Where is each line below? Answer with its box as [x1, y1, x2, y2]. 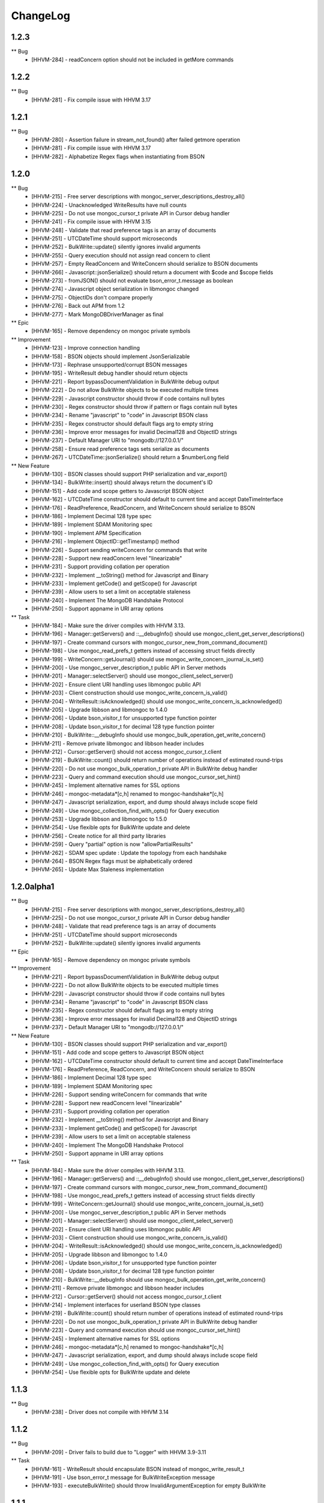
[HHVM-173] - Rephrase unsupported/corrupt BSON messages [31, 361, 188, 368]
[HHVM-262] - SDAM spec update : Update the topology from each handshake [31, 849, 227, 856]
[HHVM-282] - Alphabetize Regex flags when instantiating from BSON [31, 153, 205, 160]
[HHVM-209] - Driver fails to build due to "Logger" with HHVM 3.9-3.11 [31, 1448, 206, 1456]
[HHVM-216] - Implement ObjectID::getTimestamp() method [31, 538, 180, 545]
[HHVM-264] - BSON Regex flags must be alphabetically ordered [31, 857, 193, 865]
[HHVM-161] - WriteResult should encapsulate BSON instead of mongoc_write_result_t [31, 1465, 245, 1472]
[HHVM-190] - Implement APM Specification [31, 529, 142, 536]
